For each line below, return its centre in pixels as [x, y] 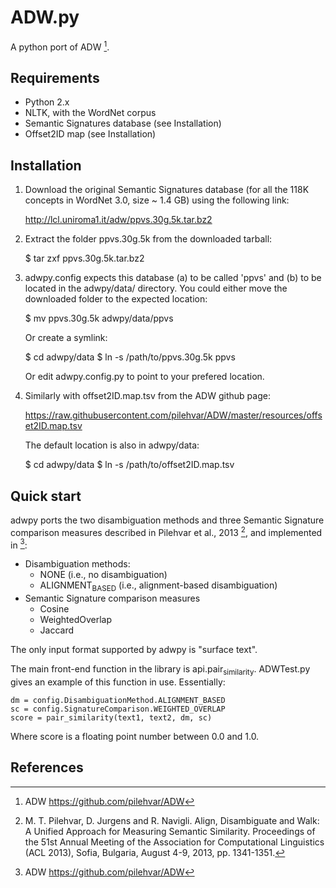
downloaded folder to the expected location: [116, 299]
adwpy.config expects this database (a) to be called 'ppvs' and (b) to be [173, 278]
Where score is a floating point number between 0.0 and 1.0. [135, 736]
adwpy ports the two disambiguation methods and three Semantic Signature [167, 520]
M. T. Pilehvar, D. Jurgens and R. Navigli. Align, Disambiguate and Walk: [172, 820]
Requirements [55, 77]
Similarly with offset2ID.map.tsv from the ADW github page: [147, 396]
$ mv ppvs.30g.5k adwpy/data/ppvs [99, 318]
